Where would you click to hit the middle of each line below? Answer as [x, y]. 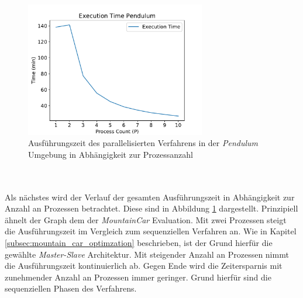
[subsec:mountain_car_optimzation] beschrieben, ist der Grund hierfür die [139, 242]
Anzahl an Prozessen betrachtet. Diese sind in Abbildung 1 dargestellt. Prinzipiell [151, 208]
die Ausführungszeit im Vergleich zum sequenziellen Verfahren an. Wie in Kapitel [151, 231]
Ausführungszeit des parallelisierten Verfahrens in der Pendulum [143, 143]
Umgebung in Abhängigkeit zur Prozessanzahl [111, 154]
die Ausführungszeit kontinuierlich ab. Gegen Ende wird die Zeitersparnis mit [144, 266]
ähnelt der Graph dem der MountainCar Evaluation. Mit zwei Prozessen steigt [146, 219]
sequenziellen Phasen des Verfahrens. [71, 288]
